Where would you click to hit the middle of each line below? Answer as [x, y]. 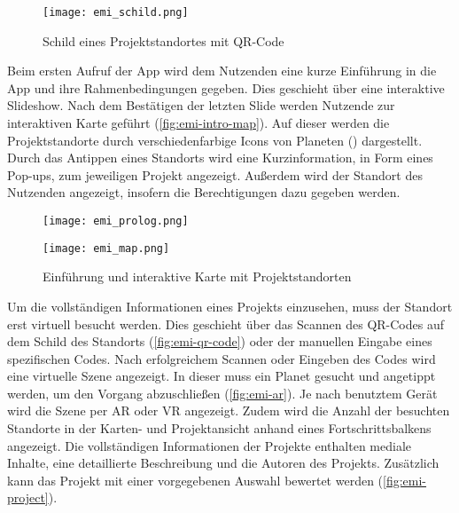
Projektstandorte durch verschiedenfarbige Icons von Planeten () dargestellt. [215, 140]
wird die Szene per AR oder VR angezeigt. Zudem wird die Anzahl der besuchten [229, 410]
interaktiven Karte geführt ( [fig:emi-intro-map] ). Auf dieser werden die [198, 123]
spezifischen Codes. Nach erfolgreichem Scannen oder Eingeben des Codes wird [222, 358]
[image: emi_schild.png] [116, 12]
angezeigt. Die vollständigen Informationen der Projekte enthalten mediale [209, 445]
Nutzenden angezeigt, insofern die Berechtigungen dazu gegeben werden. [204, 192]
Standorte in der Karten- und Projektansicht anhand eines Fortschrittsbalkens [219, 428]
